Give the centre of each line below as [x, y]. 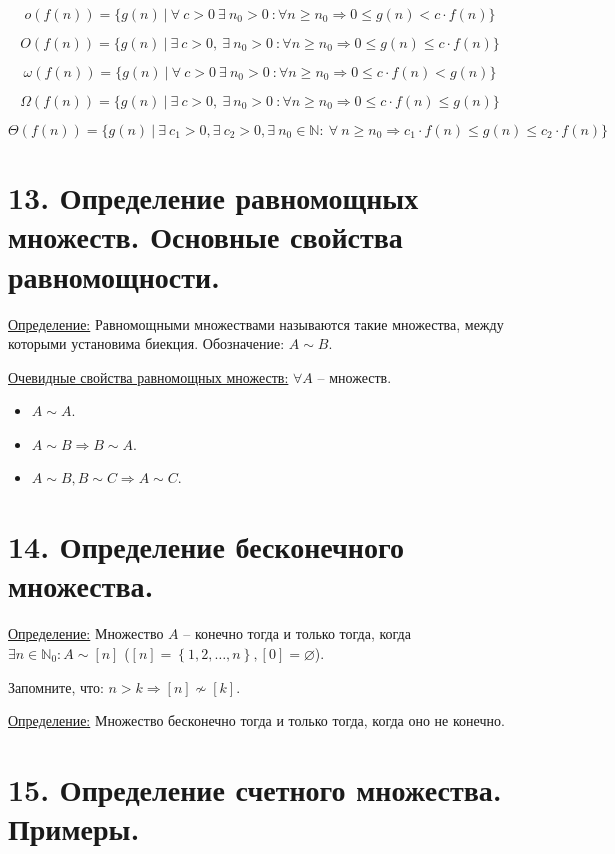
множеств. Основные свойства [205, 236]
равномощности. [114, 275]
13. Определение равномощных [213, 197]
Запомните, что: [56, 686]
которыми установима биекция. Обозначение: [146, 343]
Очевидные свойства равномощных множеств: [148, 376]
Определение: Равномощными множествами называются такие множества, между [256, 323]
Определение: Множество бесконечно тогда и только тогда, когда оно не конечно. [256, 720]
